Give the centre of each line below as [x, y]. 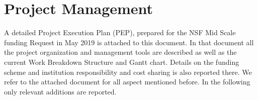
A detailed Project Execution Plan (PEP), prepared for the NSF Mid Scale [120, 32]
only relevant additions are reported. [60, 91]
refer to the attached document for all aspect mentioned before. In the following [127, 82]
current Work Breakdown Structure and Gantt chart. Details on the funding [122, 62]
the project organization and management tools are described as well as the [120, 52]
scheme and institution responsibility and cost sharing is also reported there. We [128, 72]
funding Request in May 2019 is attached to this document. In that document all [129, 42]
